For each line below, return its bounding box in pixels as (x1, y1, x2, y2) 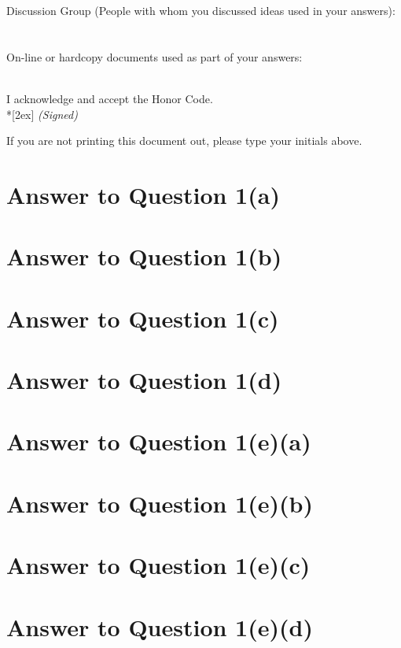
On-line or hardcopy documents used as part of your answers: (6, 48, 303, 65)
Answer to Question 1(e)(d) (6, 610, 313, 642)
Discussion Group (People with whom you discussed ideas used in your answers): (6, 2, 395, 18)
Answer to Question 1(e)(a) (6, 425, 311, 457)
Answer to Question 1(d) (6, 364, 282, 396)
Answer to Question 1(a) (6, 178, 280, 210)
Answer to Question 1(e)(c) (6, 549, 311, 581)
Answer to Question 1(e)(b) (6, 487, 313, 519)
